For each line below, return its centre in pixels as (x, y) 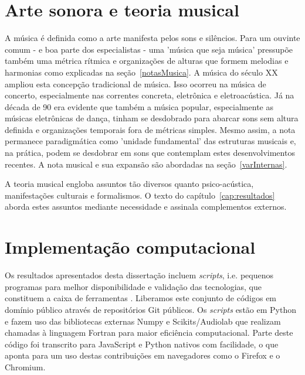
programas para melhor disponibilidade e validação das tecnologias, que (133, 286)
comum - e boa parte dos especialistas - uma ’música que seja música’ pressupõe (149, 49)
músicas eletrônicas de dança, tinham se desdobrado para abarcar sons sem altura (152, 118)
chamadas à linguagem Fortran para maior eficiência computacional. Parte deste (149, 333)
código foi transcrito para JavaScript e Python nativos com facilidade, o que (142, 344)
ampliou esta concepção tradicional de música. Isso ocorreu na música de (135, 83)
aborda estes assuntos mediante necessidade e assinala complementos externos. (146, 207)
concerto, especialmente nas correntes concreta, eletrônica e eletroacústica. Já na (150, 95)
